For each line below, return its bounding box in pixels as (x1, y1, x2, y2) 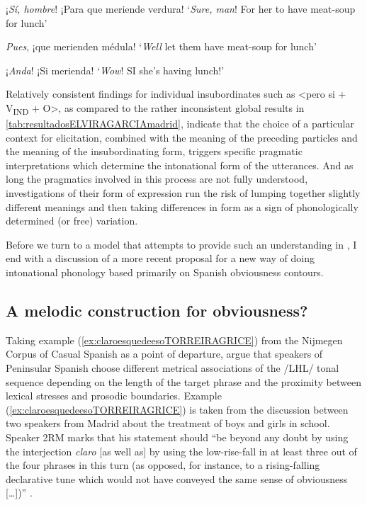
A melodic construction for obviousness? (6, 300, 308, 322)
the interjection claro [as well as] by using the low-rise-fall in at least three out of (6, 443, 357, 458)
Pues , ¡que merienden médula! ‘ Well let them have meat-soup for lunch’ (6, 39, 317, 54)
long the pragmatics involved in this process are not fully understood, (6, 171, 308, 186)
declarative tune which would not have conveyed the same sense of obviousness (6, 471, 348, 486)
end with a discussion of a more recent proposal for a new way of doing (6, 251, 315, 266)
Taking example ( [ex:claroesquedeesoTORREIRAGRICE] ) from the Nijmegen (6, 332, 343, 347)
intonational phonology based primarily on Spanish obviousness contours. (6, 265, 324, 280)
